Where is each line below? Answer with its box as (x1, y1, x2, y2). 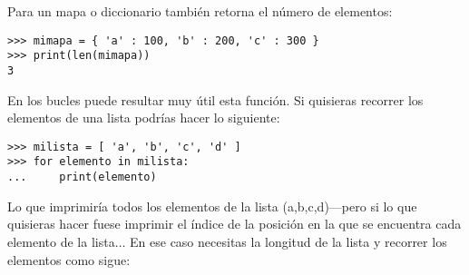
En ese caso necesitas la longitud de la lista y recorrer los (130, 231, 447, 250)
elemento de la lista (7, 231, 115, 250)
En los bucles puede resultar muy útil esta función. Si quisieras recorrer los (7, 90, 424, 109)
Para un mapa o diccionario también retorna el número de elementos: (7, 2, 393, 20)
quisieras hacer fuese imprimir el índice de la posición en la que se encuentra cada (7, 214, 462, 233)
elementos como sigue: (7, 250, 131, 269)
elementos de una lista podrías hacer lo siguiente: (7, 108, 280, 127)
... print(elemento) (7, 171, 157, 184)
